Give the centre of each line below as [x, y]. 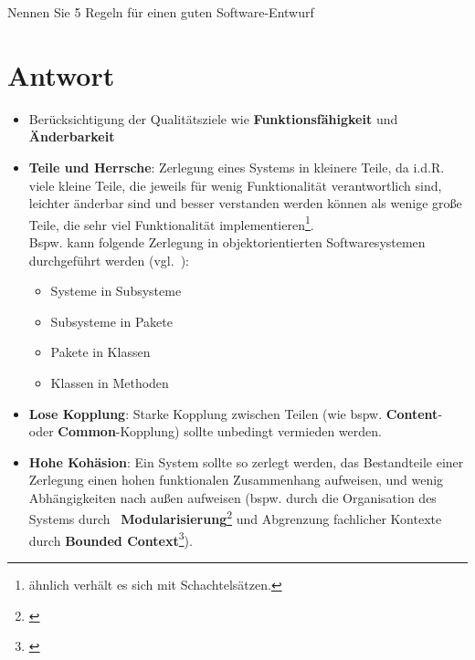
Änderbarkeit [72, 136]
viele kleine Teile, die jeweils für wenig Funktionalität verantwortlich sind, [235, 185]
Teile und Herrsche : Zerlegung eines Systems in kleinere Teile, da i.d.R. [237, 167]
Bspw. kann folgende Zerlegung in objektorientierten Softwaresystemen [227, 241]
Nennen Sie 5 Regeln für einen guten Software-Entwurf [161, 12]
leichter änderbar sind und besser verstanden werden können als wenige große [245, 203]
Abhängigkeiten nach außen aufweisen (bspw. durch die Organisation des [232, 497]
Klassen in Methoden [110, 382]
